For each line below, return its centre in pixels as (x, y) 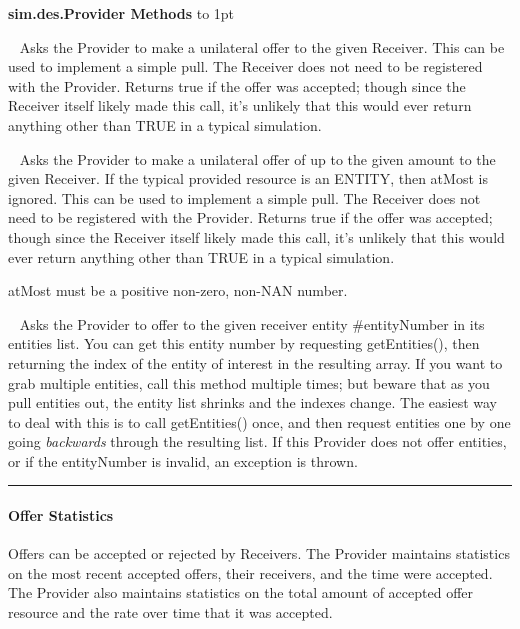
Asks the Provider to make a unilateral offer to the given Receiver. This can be (262, 46)
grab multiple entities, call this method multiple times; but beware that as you (249, 382)
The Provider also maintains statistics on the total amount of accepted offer (240, 592)
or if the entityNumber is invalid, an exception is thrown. (183, 460)
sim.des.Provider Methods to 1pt (121, 13)
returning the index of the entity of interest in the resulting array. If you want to (255, 362)
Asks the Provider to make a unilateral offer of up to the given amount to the (257, 158)
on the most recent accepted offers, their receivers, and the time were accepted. (250, 572)
